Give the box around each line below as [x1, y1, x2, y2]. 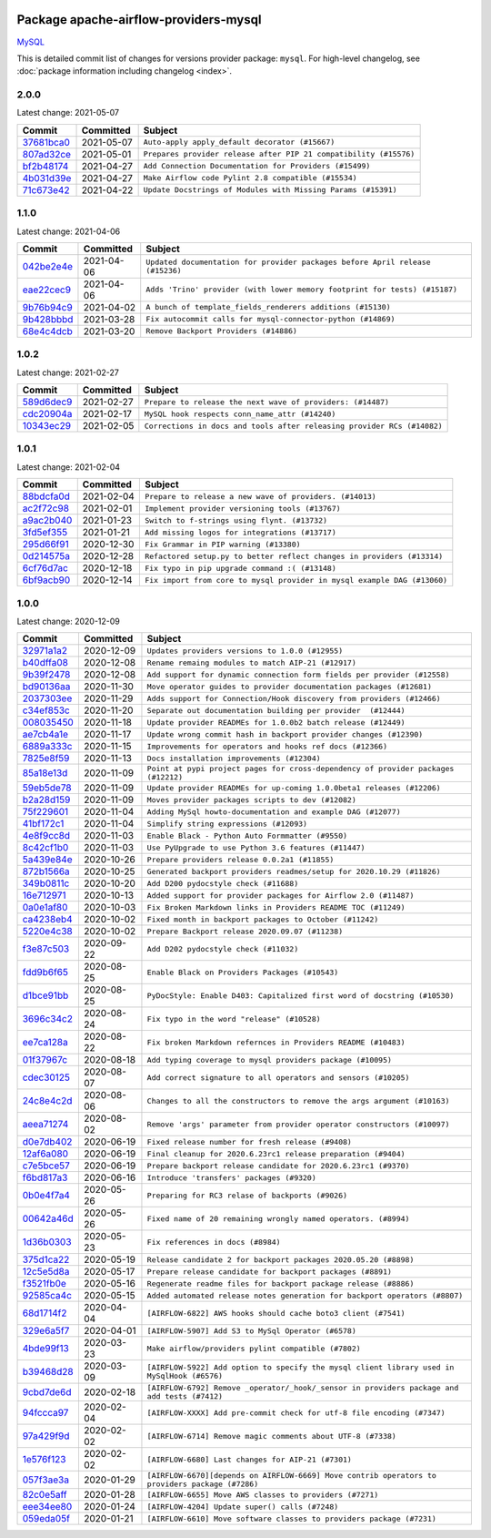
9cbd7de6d [22, 1386, 72, 1399]
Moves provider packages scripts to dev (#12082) [146, 795, 356, 805]
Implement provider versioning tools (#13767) [144, 504, 341, 514]
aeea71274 [22, 1118, 69, 1131]
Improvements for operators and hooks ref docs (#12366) [146, 741, 388, 751]
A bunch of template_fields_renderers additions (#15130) [145, 302, 391, 312]
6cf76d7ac [22, 562, 68, 575]
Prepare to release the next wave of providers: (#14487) [144, 397, 390, 407]
